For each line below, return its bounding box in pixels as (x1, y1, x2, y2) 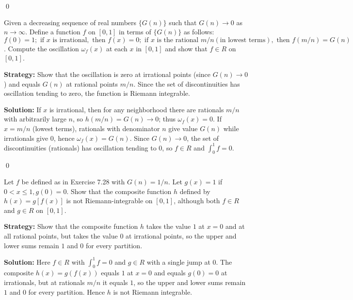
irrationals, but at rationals (4, 277, 85, 287)
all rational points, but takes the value (4, 230, 118, 240)
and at (225, 221, 245, 231)
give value (168, 123, 198, 133)
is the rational (157, 36, 199, 44)
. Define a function (25, 27, 80, 37)
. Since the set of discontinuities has (133, 78, 240, 89)
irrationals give (4, 133, 48, 143)
